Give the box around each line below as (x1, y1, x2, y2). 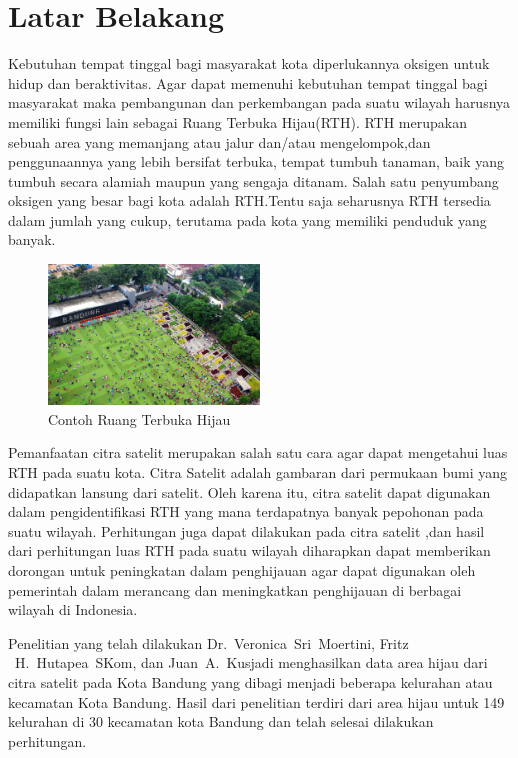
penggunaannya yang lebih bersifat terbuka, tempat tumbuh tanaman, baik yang (8, 151, 505, 172)
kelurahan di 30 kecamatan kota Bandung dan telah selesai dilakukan (8, 711, 434, 732)
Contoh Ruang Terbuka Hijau (48, 408, 231, 429)
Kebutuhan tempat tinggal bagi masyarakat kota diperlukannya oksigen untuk (8, 53, 490, 74)
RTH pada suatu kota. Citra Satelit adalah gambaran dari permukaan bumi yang (8, 462, 508, 483)
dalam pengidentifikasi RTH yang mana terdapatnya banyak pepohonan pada (8, 501, 484, 522)
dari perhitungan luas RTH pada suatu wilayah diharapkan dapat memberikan (8, 540, 491, 561)
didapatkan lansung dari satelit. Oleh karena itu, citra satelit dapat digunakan (8, 481, 491, 502)
